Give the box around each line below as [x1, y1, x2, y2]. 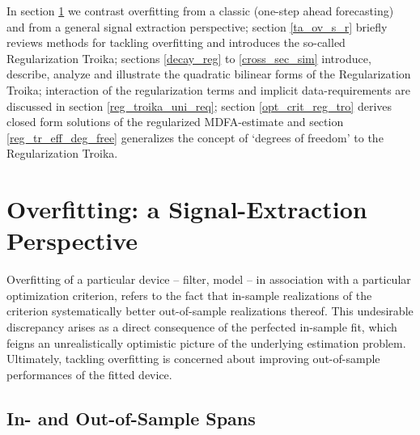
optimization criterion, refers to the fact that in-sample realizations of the [6, 286, 372, 303]
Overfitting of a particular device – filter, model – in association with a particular [6, 271, 411, 288]
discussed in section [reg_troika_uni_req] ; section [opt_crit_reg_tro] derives [6, 97, 392, 114]
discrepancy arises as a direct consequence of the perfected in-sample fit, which [6, 319, 397, 336]
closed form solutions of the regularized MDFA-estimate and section [6, 113, 344, 130]
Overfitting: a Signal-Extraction [6, 192, 367, 226]
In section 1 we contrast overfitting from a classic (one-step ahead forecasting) [6, 2, 394, 19]
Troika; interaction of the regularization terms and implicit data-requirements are [6, 81, 411, 98]
